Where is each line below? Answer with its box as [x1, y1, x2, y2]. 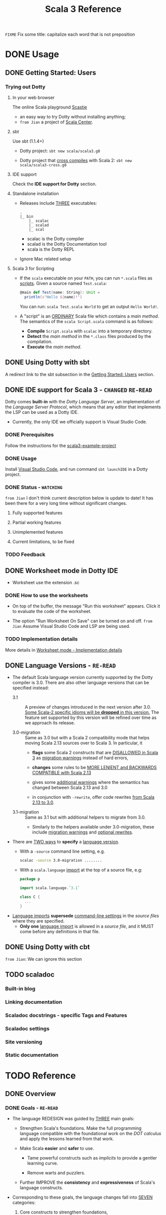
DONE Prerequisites [5, 431, 54, 438]
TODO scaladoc [5, 970, 55, 979]
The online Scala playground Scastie [12, 104, 88, 110]
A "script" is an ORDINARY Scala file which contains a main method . [19, 313, 160, 319]
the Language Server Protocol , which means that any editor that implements [5, 404, 161, 410]
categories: [12, 1200, 36, 1206]
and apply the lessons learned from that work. [19, 1136, 114, 1142]
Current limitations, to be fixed [12, 539, 74, 545]
